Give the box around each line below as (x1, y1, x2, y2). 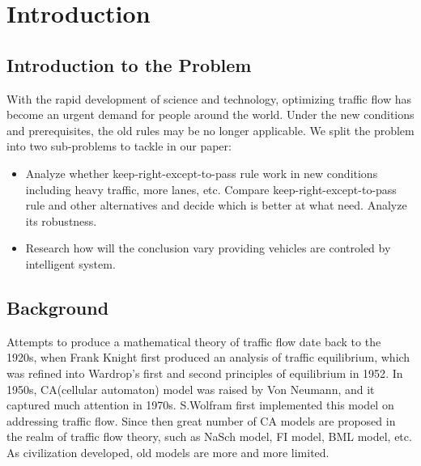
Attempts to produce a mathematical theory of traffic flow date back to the (6, 333, 381, 349)
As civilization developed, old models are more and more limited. (6, 443, 330, 460)
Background (6, 294, 109, 320)
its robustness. (25, 212, 97, 229)
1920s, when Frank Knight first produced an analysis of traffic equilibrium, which (6, 349, 410, 366)
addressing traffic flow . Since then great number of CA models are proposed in (6, 412, 396, 429)
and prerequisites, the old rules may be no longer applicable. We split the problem (6, 121, 415, 138)
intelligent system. (25, 255, 116, 272)
